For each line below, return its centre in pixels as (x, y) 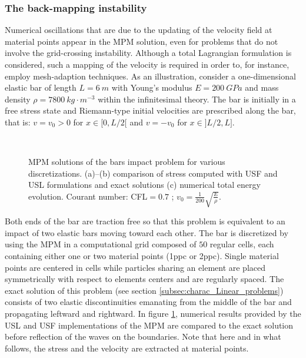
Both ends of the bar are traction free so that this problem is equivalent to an (145, 221)
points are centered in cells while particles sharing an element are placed (135, 267)
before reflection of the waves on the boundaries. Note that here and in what (143, 337)
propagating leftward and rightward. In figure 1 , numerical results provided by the (153, 313)
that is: (18, 122)
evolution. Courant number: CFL (88, 196)
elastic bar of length (41, 87)
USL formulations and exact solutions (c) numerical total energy (144, 185)
